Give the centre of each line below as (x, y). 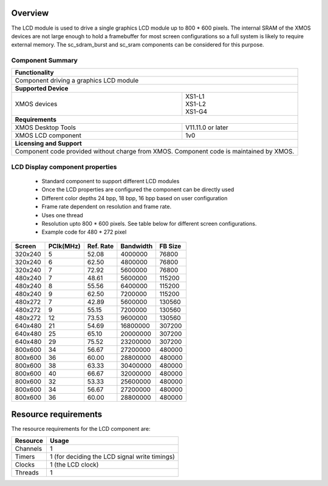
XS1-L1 (195, 96)
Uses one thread (62, 215)
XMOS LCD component (48, 135)
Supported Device (42, 89)
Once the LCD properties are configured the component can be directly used (138, 190)
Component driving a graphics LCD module (77, 81)
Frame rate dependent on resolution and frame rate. (107, 207)
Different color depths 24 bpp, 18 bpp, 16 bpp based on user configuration (135, 198)
